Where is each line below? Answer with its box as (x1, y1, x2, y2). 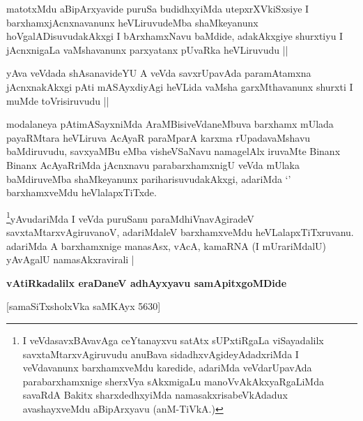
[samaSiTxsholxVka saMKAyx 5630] (6, 299, 161, 313)
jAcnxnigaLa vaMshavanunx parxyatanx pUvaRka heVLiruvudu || (6, 42, 288, 57)
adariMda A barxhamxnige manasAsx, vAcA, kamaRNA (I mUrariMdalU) (6, 238, 327, 253)
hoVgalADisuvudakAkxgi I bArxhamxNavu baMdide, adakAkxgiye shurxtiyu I (6, 29, 343, 43)
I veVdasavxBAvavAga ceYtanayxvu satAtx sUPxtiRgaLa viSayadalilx (22, 332, 324, 347)
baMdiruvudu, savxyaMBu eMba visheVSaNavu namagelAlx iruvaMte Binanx (6, 144, 341, 158)
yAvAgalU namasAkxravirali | (6, 252, 134, 267)
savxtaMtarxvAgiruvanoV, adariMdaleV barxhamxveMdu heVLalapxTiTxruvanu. (6, 224, 354, 239)
